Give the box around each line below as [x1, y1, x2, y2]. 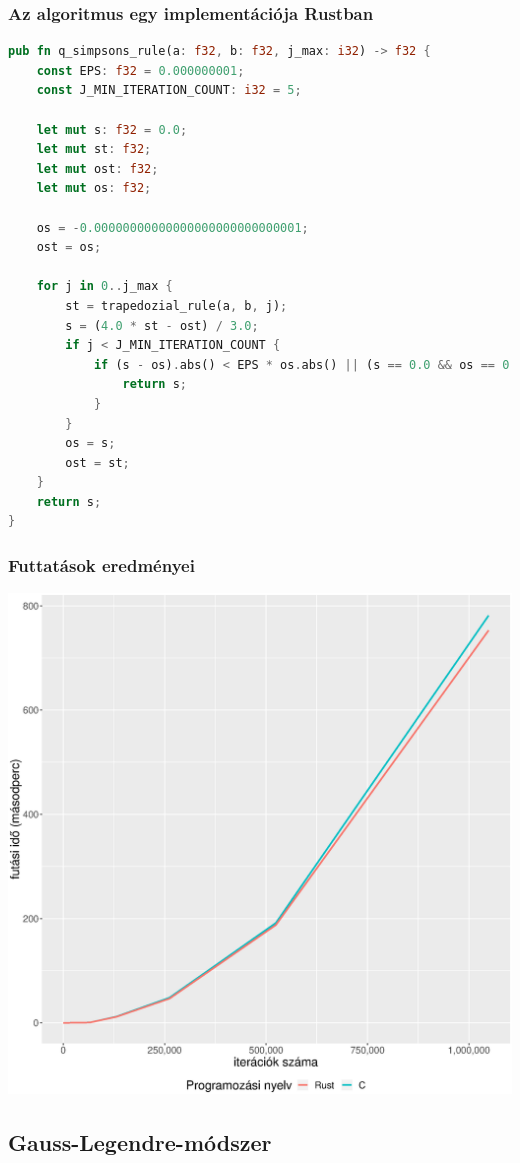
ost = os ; [36, 240, 102, 255]
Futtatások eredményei [8, 552, 195, 577]
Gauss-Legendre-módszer [8, 1127, 272, 1158]
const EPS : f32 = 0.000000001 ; [36, 63, 245, 78]
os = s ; [65, 436, 116, 451]
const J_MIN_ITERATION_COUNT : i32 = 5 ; [36, 83, 302, 98]
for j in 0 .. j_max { [36, 279, 173, 294]
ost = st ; [65, 455, 130, 470]
